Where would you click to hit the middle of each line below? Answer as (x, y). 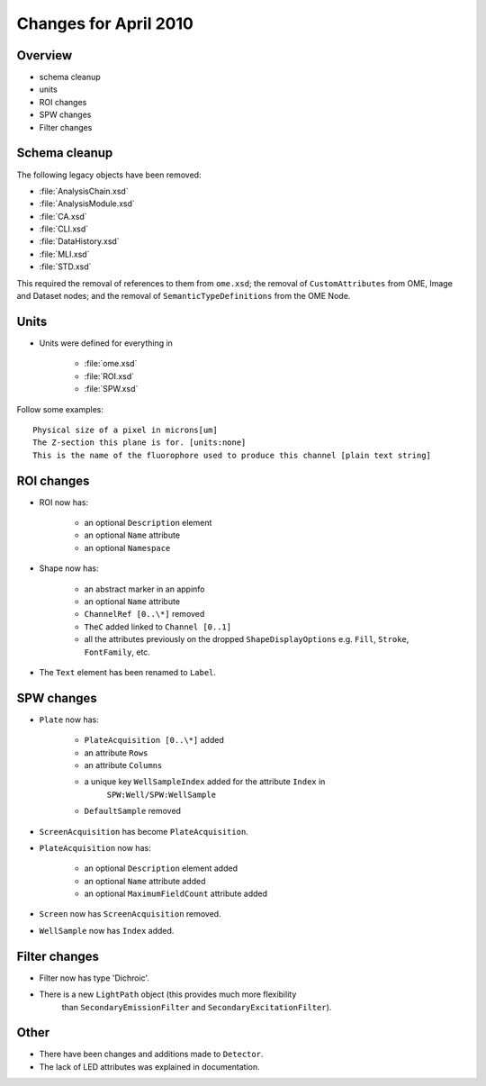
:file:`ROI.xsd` (109, 376)
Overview (45, 55)
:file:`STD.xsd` (65, 267)
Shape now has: (69, 568)
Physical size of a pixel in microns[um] (125, 430)
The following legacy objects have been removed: (109, 175)
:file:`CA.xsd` (63, 216)
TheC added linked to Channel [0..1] (158, 627)
